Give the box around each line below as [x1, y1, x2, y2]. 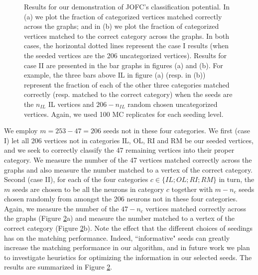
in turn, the [219, 174, 255, 184]
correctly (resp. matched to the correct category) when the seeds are [24, 89, 233, 99]
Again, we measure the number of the [4, 203, 119, 213]
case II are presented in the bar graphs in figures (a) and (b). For [24, 60, 223, 70]
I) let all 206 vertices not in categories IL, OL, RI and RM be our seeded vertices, [4, 135, 254, 145]
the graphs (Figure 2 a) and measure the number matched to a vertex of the [4, 213, 235, 223]
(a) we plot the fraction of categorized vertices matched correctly [24, 11, 222, 21]
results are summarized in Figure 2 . [4, 262, 113, 272]
